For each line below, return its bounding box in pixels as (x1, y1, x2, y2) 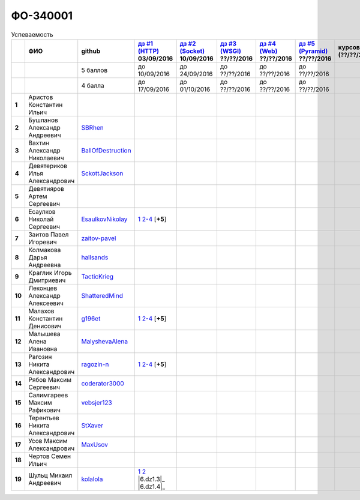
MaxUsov (81, 440, 108, 448)
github (81, 47, 101, 55)
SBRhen (81, 123, 104, 131)
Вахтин (28, 139, 49, 147)
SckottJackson (81, 169, 124, 177)
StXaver (81, 421, 104, 429)
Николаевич (28, 154, 64, 162)
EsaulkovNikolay (81, 215, 128, 223)
